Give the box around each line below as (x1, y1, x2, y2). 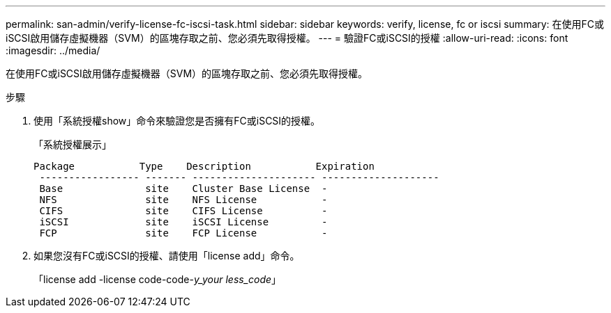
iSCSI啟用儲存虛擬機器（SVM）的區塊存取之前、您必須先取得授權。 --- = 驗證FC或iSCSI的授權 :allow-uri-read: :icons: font (6, 32, 568, 44)
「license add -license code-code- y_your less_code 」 (33, 273, 282, 285)
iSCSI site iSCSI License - (39, 216, 328, 227)
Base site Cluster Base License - (39, 183, 328, 194)
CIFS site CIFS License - (39, 205, 328, 216)
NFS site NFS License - (39, 194, 328, 205)
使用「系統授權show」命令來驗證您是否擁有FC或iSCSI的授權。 (33, 115, 321, 127)
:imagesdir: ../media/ (6, 45, 100, 56)
